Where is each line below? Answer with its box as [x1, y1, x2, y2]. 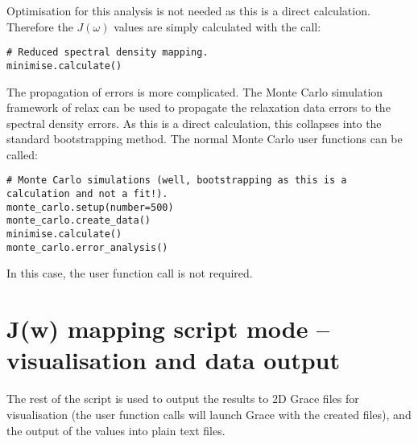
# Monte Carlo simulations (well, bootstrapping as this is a [6, 175, 347, 187]
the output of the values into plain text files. [6, 421, 226, 438]
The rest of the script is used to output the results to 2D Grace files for [6, 390, 359, 407]
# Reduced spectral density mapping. [6, 47, 209, 59]
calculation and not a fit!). [6, 188, 168, 200]
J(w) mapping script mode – [6, 312, 330, 345]
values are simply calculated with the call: [114, 18, 321, 35]
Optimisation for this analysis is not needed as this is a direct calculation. [6, 2, 370, 18]
